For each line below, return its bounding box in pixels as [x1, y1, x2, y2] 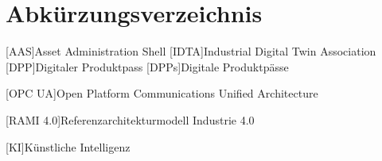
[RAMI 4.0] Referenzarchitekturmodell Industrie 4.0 [6, 111, 255, 128]
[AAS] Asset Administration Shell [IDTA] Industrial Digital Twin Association [6, 43, 376, 59]
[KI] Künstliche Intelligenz [6, 138, 131, 155]
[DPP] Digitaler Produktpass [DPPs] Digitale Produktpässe [6, 58, 289, 75]
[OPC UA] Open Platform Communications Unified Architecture [6, 85, 318, 102]
